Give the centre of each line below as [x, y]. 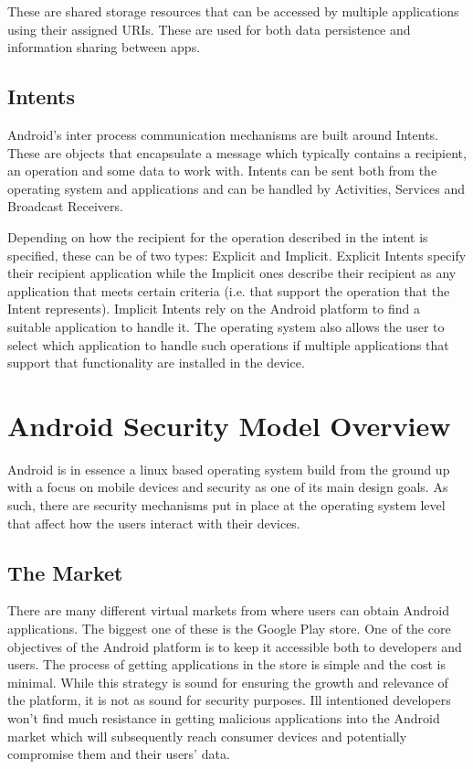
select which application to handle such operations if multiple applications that [228, 344]
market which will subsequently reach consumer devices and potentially [207, 736]
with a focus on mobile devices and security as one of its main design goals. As [228, 487]
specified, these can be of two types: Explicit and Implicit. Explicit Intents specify [237, 255]
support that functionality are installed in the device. [156, 363]
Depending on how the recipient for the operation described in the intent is [218, 236]
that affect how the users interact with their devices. [154, 523]
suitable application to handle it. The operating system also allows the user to [226, 326]
